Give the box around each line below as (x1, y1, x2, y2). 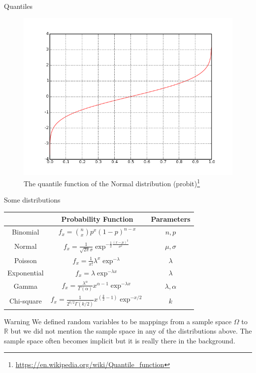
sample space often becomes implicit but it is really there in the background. (4, 335, 235, 345)
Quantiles (4, 1, 33, 11)
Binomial (12, 226, 39, 237)
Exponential (7, 267, 44, 277)
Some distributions (4, 195, 61, 205)
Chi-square (9, 295, 42, 305)
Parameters (151, 213, 191, 224)
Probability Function (61, 213, 133, 224)
